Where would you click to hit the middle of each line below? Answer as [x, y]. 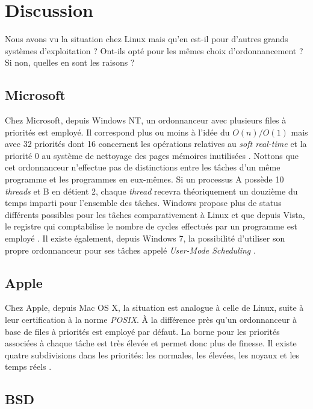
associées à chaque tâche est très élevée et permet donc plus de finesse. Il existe [151, 343]
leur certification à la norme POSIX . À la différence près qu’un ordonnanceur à [151, 320]
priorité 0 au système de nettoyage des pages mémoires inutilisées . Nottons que [152, 155]
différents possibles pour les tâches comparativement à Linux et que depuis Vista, [155, 214]
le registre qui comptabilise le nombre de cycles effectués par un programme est [151, 226]
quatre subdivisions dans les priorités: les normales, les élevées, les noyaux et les [152, 354]
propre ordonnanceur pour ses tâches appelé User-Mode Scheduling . [130, 250]
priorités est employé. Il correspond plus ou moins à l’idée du [117, 132]
